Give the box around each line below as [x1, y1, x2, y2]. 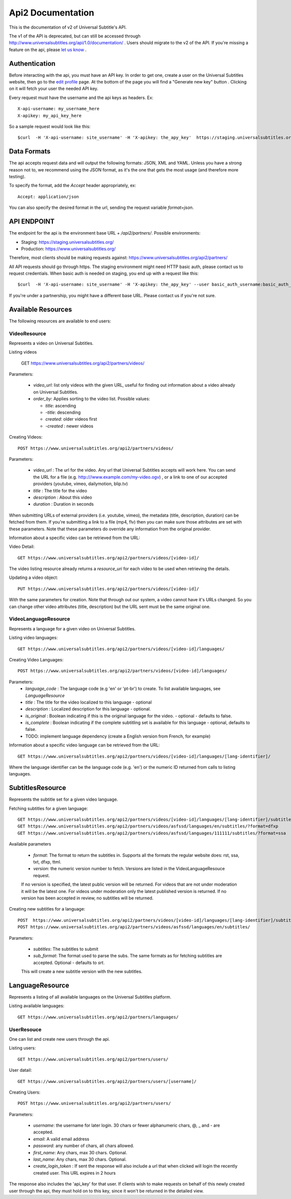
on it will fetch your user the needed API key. [9, 85, 98, 92]
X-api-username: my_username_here [17, 106, 99, 112]
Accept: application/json [17, 194, 80, 199]
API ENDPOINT [9, 218, 55, 226]
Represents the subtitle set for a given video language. [9, 796, 118, 802]
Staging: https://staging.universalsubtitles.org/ [21, 239, 114, 245]
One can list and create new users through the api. [9, 1036, 110, 1042]
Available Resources [9, 305, 72, 313]
